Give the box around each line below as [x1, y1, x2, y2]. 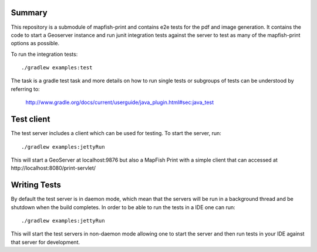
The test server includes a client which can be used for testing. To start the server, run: [11, 130, 221, 137]
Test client [11, 115, 50, 125]
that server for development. [11, 238, 80, 246]
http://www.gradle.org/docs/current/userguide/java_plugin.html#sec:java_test [25, 99, 214, 106]
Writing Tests [11, 180, 62, 190]
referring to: [11, 85, 41, 92]
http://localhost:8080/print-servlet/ [11, 164, 96, 172]
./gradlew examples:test [21, 65, 93, 71]
